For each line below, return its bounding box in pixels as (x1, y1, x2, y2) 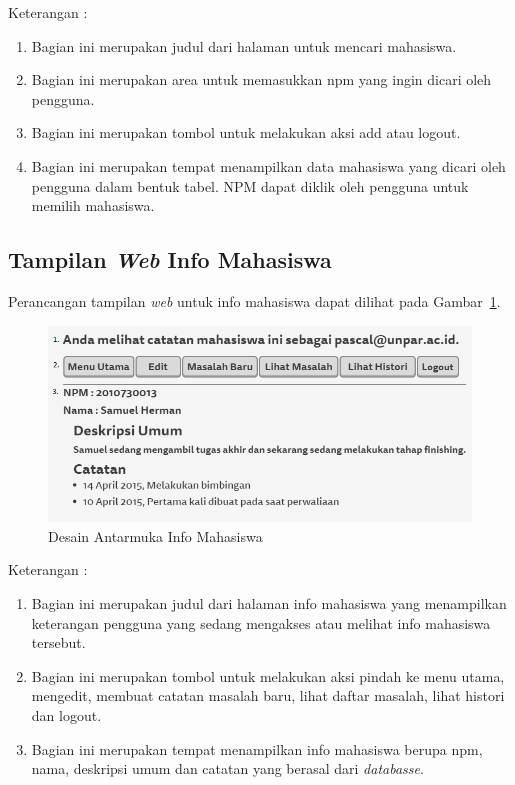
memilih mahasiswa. (31, 195, 155, 216)
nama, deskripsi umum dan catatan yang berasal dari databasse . (31, 758, 424, 779)
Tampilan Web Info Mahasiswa (8, 244, 332, 275)
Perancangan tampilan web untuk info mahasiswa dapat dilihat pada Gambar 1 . (8, 290, 501, 311)
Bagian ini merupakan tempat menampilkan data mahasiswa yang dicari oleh (31, 155, 506, 176)
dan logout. (31, 704, 102, 725)
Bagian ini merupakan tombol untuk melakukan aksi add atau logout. (31, 122, 461, 143)
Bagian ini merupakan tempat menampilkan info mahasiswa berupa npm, (31, 738, 483, 759)
